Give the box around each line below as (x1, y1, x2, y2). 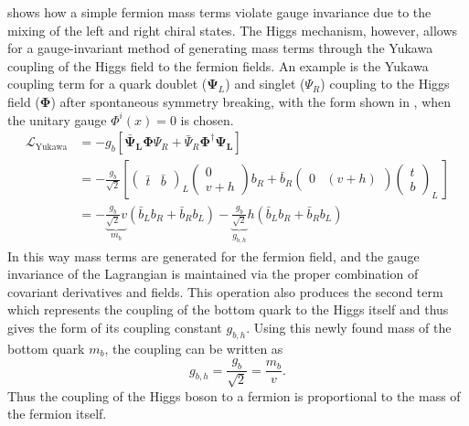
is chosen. (180, 110, 234, 129)
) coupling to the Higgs (320, 74, 450, 93)
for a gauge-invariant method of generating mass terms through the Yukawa (7, 38, 433, 58)
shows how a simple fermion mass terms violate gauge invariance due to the (7, 3, 432, 21)
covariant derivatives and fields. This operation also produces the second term (7, 282, 443, 301)
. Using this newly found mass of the (246, 317, 452, 336)
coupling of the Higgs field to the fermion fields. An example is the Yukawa (7, 56, 429, 75)
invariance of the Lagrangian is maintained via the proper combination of (7, 264, 419, 283)
